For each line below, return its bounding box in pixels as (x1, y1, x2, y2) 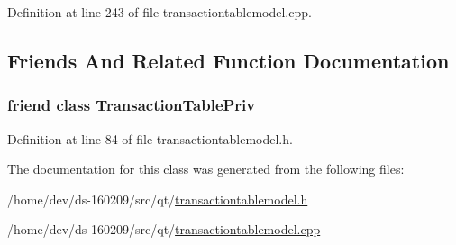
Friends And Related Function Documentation (7, 46, 450, 74)
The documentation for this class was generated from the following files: (7, 159, 405, 178)
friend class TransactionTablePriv (7, 94, 256, 116)
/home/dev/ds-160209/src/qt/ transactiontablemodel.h (7, 189, 308, 208)
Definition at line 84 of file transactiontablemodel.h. (7, 129, 293, 148)
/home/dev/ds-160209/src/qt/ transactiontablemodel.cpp (7, 220, 321, 239)
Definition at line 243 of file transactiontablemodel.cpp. (7, 3, 312, 21)
